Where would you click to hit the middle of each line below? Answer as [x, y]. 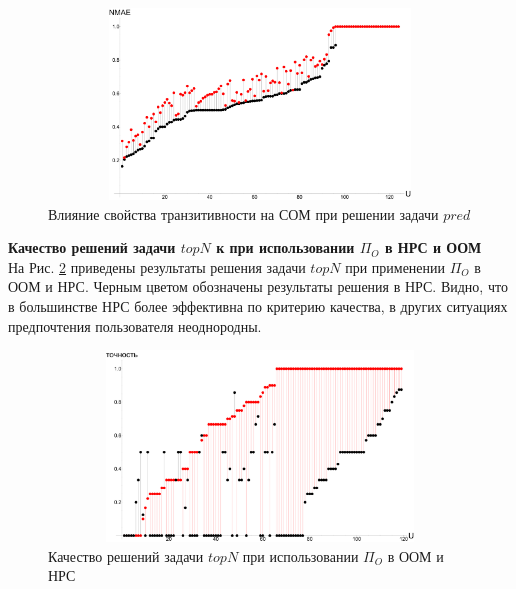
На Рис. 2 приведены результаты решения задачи [157, 266]
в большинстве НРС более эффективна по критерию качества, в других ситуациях [258, 305]
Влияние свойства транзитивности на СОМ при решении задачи [243, 213]
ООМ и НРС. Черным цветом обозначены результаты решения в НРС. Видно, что [258, 286]
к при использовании [285, 247]
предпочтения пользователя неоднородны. [135, 325]
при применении [395, 266]
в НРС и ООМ [433, 247]
